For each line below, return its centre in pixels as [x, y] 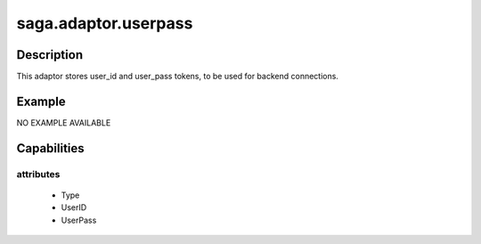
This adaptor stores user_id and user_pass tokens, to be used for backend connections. [177, 77]
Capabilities [50, 148]
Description [50, 55]
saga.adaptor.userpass [105, 23]
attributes [38, 174]
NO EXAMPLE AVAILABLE [64, 122]
